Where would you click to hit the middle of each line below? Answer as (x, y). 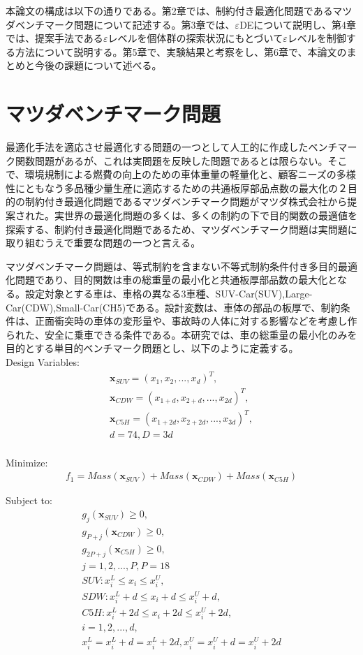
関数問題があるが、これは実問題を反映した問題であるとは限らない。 (171, 160)
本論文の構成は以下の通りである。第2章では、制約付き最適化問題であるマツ (179, 10)
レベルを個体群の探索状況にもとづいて (195, 38)
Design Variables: (43, 362)
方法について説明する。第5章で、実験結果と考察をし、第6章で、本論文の (181, 51)
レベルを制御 (317, 38)
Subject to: (29, 500)
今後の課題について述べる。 (98, 65)
